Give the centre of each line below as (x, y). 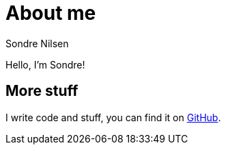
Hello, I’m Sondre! (45, 64)
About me (51, 13)
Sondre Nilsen (37, 43)
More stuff (42, 91)
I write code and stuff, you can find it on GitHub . (113, 117)
